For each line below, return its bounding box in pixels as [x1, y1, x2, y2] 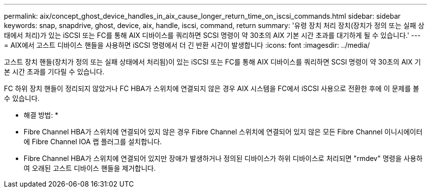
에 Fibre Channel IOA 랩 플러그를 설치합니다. [24, 137, 162, 146]
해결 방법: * [24, 111, 59, 119]
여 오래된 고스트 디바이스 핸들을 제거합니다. [24, 164, 156, 172]
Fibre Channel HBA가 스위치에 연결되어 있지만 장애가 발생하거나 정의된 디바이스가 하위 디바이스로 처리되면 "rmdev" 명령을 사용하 [24, 154, 423, 162]
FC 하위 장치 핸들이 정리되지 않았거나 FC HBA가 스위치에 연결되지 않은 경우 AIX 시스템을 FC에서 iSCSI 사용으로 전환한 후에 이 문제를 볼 [4, 84, 419, 93]
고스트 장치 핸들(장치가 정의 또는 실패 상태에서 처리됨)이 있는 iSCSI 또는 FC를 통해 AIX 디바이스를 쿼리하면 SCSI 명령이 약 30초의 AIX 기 [4, 58, 421, 66]
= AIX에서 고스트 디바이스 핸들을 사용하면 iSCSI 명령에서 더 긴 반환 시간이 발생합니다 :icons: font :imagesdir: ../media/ [4, 41, 370, 49]
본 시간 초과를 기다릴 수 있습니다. [4, 67, 105, 76]
